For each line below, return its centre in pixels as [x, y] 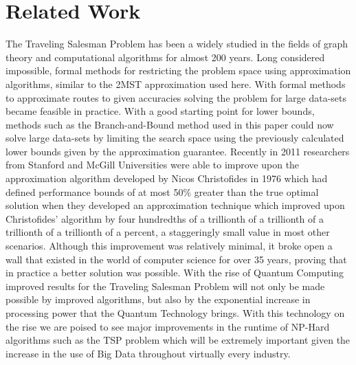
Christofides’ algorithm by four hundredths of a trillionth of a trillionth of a [165, 218]
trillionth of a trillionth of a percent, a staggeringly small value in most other [168, 232]
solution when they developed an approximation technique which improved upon [175, 205]
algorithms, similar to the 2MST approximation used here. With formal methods [176, 84]
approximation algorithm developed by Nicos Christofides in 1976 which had [167, 178]
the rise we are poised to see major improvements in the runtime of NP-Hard [168, 326]
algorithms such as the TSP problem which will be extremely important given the [178, 340]
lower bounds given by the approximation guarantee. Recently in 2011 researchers [178, 151]
